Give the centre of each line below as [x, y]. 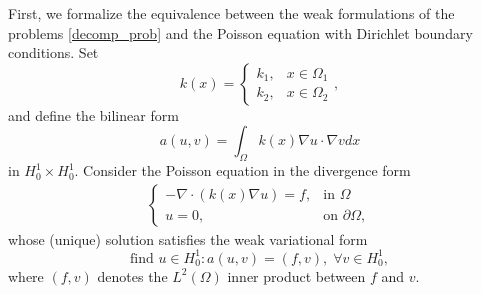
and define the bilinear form [93, 114]
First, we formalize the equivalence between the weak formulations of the [231, 13]
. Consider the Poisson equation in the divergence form [242, 170]
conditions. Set [53, 52]
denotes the [132, 275]
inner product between [296, 275]
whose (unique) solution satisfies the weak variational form [188, 238]
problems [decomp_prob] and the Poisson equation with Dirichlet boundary [240, 32]
